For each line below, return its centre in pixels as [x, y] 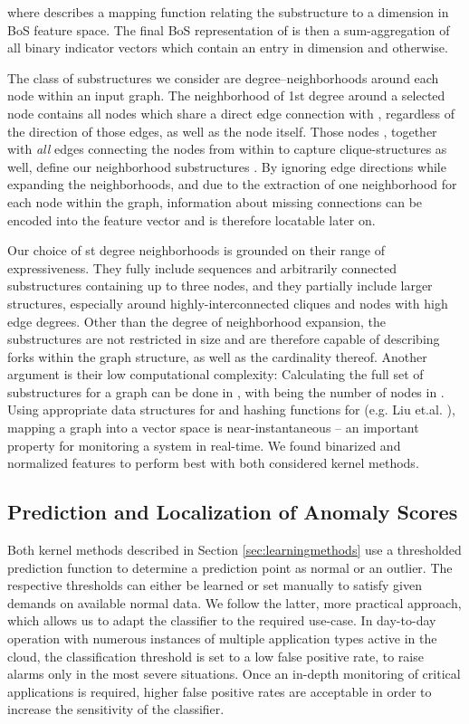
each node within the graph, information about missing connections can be [215, 201]
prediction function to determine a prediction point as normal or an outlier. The [230, 567]
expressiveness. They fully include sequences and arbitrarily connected [202, 267]
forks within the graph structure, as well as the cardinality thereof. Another [217, 356]
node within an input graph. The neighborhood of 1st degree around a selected [226, 95]
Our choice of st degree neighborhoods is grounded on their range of [196, 250]
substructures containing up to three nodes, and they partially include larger [220, 286]
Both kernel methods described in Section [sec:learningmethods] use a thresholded [234, 550]
